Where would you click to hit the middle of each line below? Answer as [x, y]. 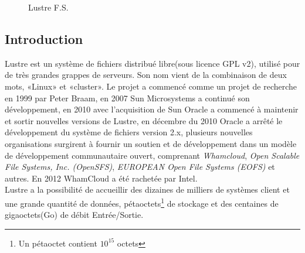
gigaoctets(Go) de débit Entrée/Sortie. [74, 215]
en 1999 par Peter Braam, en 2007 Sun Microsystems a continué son [127, 98]
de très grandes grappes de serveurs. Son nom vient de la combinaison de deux [146, 75]
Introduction [44, 38]
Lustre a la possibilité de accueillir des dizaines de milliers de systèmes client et [147, 189]
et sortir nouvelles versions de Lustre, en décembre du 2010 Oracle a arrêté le [144, 120]
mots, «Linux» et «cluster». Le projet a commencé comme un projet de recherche [151, 86]
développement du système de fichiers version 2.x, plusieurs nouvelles [129, 132]
